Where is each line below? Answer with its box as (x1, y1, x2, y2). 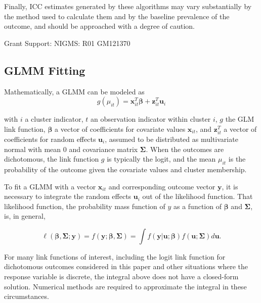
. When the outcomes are (146, 143, 224, 154)
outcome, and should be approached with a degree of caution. (4, 21, 195, 31)
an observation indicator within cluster (91, 114, 211, 124)
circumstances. (4, 291, 49, 301)
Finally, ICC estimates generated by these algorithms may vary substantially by (4, 1, 252, 11)
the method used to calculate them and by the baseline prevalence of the (4, 11, 230, 21)
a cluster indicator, (25, 114, 83, 124)
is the (228, 154, 246, 164)
